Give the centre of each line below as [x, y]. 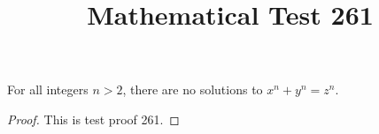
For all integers [48, 89]
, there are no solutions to [193, 89]
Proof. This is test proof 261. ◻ [93, 119]
